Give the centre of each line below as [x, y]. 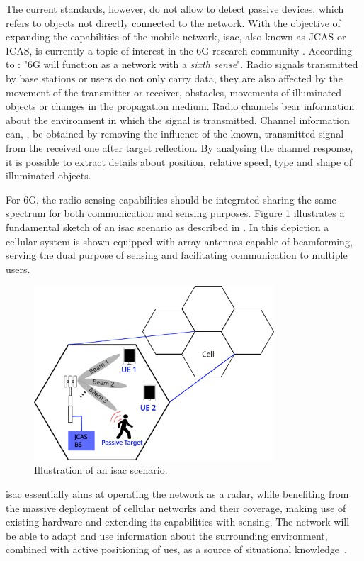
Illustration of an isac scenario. [101, 470]
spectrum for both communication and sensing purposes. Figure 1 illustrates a [175, 213]
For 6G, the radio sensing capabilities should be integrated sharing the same [171, 199]
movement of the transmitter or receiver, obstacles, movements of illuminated [174, 92]
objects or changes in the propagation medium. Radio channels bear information [180, 106]
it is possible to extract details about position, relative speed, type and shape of [179, 161]
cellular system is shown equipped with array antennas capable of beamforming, [179, 241]
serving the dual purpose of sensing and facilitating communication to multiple [177, 255]
